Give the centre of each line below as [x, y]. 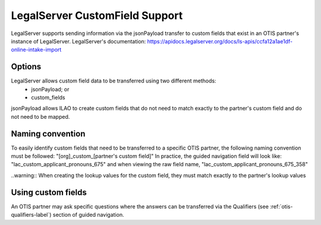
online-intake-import [36, 50]
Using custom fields [49, 192]
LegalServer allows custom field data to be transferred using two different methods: [114, 81]
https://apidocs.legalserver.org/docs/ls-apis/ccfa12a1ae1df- [220, 41]
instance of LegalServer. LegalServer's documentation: [78, 41]
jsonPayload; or [50, 89]
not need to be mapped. [40, 116]
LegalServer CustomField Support [97, 15]
